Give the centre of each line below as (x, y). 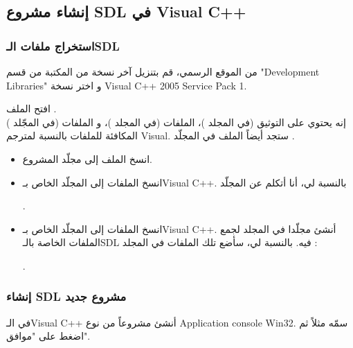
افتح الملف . (31, 108)
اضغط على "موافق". (48, 336)
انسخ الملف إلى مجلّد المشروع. (87, 158)
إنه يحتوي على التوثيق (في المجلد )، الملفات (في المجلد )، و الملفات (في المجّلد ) (176, 122)
